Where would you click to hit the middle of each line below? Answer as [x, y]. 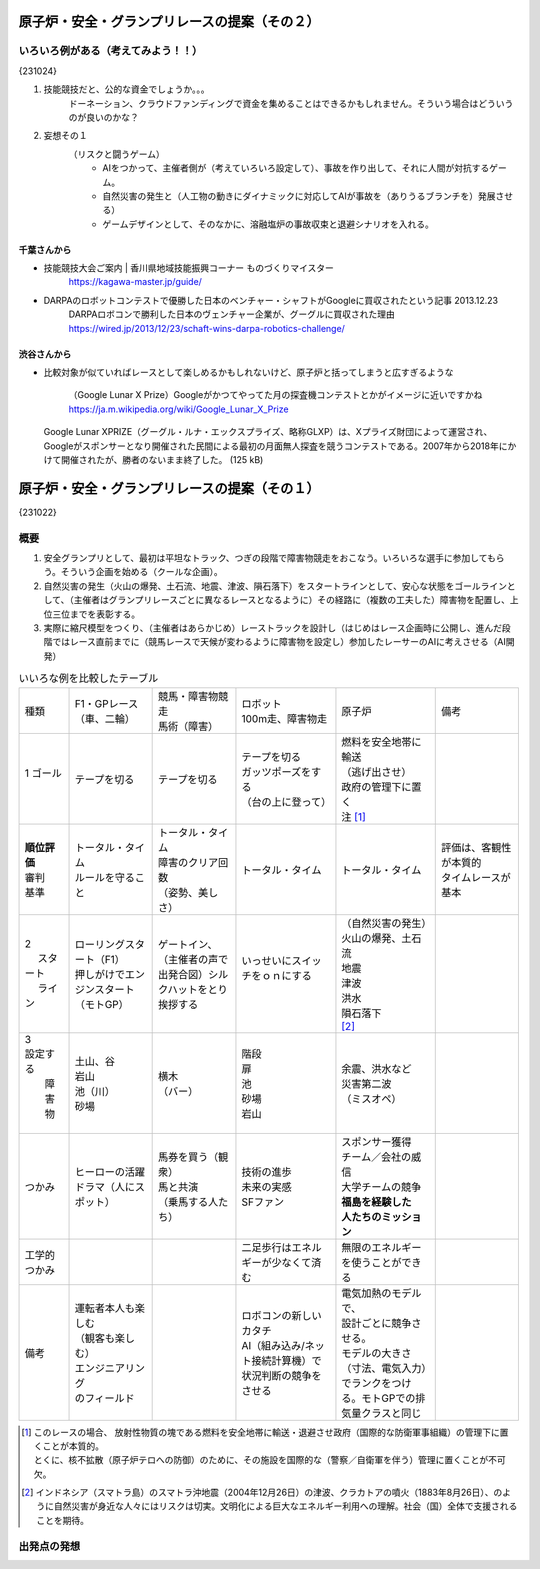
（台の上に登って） [286, 802]
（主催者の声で [193, 959]
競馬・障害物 [188, 696]
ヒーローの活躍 [109, 1172]
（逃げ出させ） [376, 772]
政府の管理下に [376, 787]
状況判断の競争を [281, 1375]
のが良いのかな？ [103, 117]
